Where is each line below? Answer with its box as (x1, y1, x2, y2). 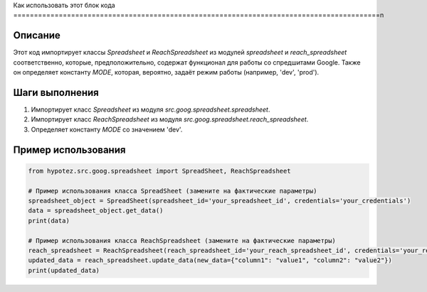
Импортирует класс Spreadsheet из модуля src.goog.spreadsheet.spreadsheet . (31, 105, 270, 114)
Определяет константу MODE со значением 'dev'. (31, 125, 183, 134)
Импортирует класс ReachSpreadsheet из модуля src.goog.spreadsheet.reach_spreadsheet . (31, 115, 309, 124)
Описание (13, 29, 60, 42)
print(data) (28, 217, 70, 225)
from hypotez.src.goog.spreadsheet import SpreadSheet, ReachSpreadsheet (28, 167, 291, 175)
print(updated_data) (28, 266, 100, 274)
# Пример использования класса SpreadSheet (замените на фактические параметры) (28, 187, 317, 195)
